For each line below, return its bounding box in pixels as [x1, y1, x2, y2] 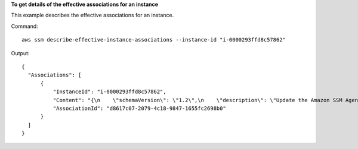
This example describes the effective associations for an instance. [11, 12, 174, 19]
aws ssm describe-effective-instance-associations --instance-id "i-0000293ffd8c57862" [21, 36, 286, 43]
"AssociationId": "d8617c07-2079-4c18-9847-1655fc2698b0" [53, 104, 226, 112]
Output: [11, 49, 30, 56]
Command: [11, 23, 38, 30]
